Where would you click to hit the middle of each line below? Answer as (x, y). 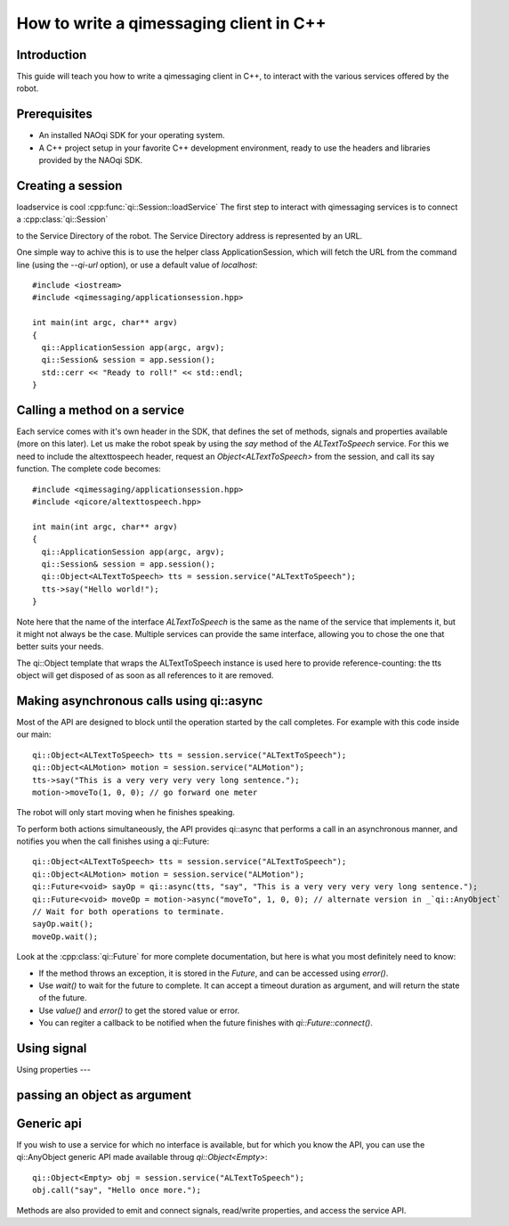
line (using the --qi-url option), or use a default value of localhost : (137, 265)
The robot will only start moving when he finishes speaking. (126, 813)
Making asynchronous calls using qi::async (140, 701)
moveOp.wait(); (65, 936)
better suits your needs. (60, 647)
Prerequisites (54, 114)
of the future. (63, 998)
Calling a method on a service (101, 410)
